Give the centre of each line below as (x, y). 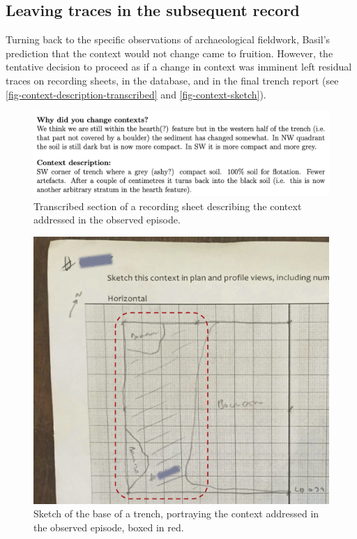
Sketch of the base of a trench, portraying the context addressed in (176, 514)
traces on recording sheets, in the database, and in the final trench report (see (172, 80)
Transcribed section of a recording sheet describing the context (168, 206)
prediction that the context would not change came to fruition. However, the (169, 53)
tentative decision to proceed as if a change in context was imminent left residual (179, 67)
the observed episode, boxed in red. (109, 527)
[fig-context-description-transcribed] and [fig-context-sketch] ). (136, 94)
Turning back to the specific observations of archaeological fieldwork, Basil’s (168, 39)
